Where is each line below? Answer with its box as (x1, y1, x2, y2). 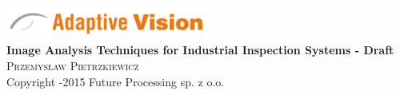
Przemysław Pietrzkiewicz (6, 57, 139, 74)
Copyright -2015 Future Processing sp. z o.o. (6, 73, 225, 89)
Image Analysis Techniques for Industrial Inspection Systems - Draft (6, 42, 394, 58)
